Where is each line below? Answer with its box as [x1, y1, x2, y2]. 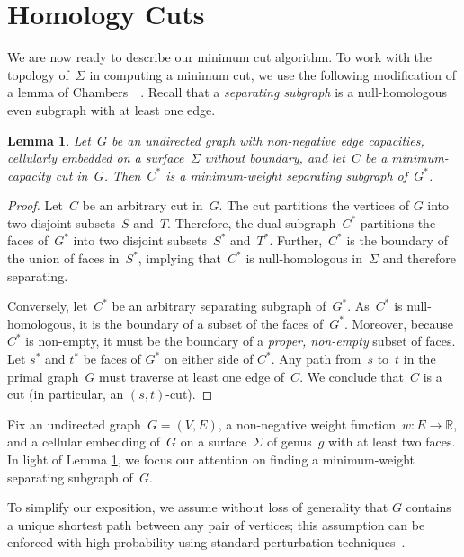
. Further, [269, 231, 323, 250]
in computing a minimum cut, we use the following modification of [89, 65, 457, 84]
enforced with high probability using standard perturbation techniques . [7, 533, 406, 552]
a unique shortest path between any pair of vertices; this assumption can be [7, 515, 425, 534]
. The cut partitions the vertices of [219, 196, 409, 215]
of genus [266, 432, 312, 451]
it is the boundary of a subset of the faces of [79, 314, 324, 332]
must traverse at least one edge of [99, 367, 285, 385]
